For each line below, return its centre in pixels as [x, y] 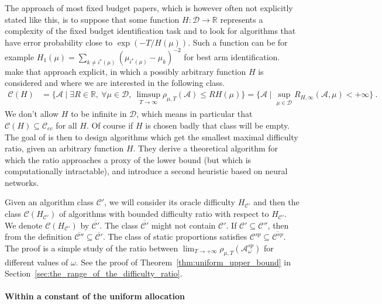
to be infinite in [99, 114]
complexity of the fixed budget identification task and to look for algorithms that [150, 31]
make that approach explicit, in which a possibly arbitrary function [125, 71]
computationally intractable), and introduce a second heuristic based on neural [146, 171]
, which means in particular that [195, 114]
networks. [22, 182]
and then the [276, 202]
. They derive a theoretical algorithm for [206, 148]
